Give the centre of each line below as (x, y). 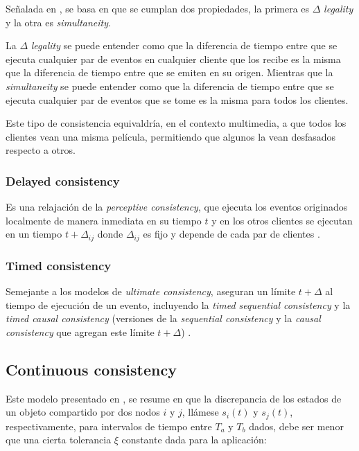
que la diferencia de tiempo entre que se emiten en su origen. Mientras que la (169, 72)
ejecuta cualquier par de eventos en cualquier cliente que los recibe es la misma (173, 59)
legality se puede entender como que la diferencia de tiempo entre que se (184, 45)
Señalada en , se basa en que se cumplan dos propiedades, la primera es (158, 8)
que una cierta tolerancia (59, 440)
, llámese (200, 412)
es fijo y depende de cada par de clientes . (231, 234)
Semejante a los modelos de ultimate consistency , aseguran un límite (151, 291)
